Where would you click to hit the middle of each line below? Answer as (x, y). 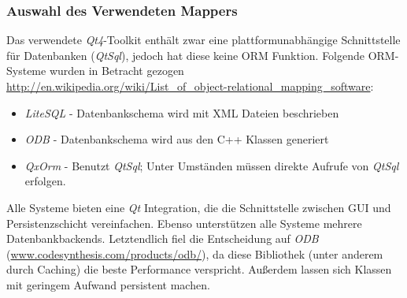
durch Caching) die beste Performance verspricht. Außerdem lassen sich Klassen (199, 269)
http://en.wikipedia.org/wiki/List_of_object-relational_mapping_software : (190, 86)
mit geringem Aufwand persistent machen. (108, 284)
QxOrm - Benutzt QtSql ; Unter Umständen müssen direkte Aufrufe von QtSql (212, 165)
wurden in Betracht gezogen (117, 71)
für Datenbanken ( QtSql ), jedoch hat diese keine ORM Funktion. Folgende (186, 55)
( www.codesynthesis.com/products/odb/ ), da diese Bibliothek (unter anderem (195, 253)
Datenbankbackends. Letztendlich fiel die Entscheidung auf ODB (163, 238)
